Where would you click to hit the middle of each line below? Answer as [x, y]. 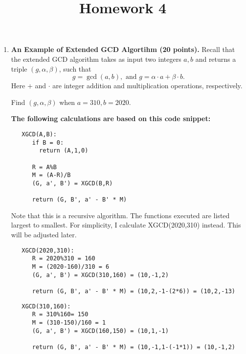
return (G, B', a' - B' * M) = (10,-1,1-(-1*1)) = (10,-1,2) [134, 347]
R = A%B [44, 167]
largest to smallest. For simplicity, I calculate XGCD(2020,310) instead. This [126, 225]
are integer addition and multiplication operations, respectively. [147, 86]
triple [19, 68]
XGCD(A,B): [39, 134]
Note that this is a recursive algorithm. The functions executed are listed [120, 215]
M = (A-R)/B [51, 175]
